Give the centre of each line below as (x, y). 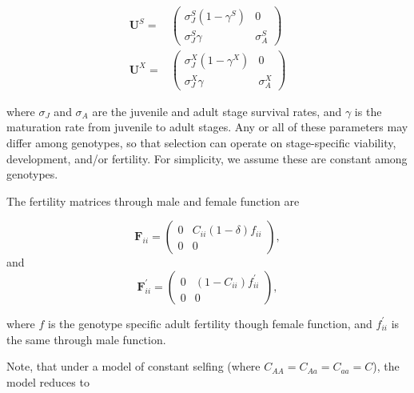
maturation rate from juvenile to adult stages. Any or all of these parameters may (207, 127)
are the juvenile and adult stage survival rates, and (217, 111)
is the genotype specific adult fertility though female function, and (210, 323)
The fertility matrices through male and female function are (153, 201)
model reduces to (48, 381)
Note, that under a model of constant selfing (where (133, 366)
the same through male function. (86, 339)
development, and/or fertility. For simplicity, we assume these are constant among (207, 158)
